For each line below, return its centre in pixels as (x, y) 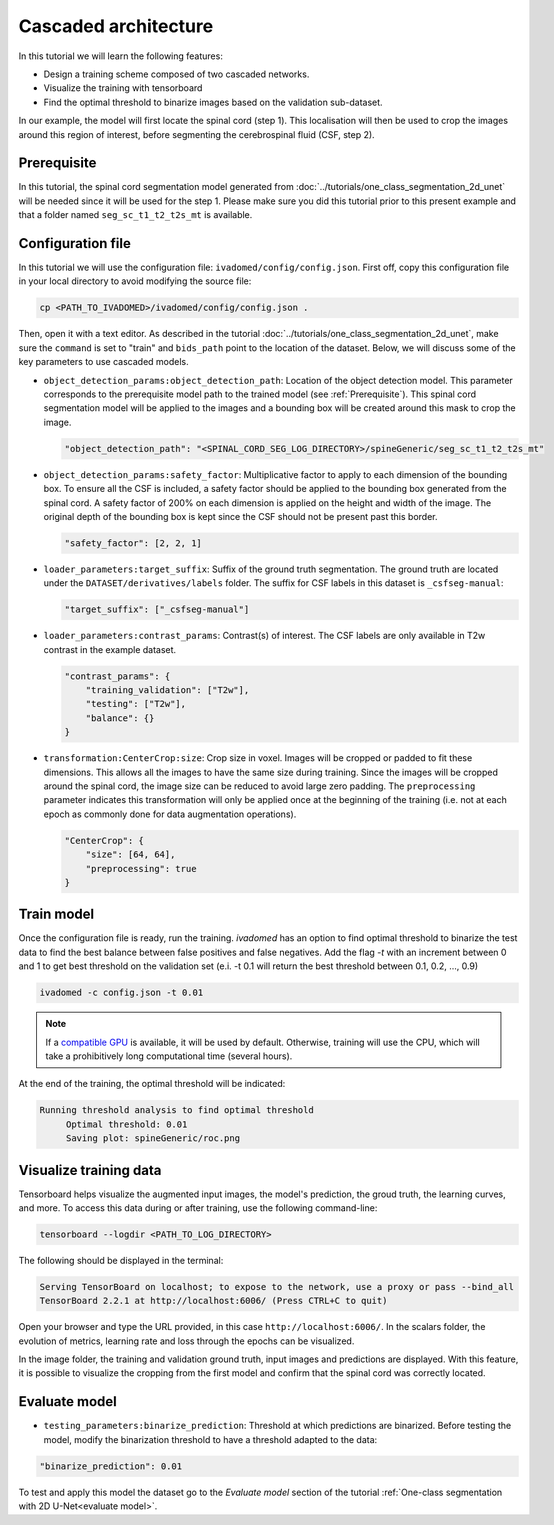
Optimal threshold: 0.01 (126, 1124)
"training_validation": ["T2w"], (167, 690)
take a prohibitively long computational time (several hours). (169, 1056)
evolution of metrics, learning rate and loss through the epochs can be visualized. (186, 1341)
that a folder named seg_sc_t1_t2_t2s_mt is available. (135, 215)
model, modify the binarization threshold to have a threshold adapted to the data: (210, 1439)
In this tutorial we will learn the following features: (121, 56)
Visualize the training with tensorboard (123, 88)
